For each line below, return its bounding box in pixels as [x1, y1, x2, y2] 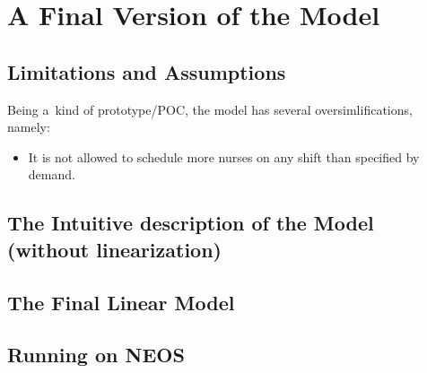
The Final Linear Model [7, 288, 235, 316]
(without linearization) [7, 235, 222, 263]
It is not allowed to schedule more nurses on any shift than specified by [28, 147, 420, 166]
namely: [7, 117, 50, 136]
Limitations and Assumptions [7, 57, 286, 85]
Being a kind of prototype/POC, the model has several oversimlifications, [7, 100, 413, 118]
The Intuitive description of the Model [7, 209, 374, 237]
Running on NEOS [7, 341, 185, 369]
